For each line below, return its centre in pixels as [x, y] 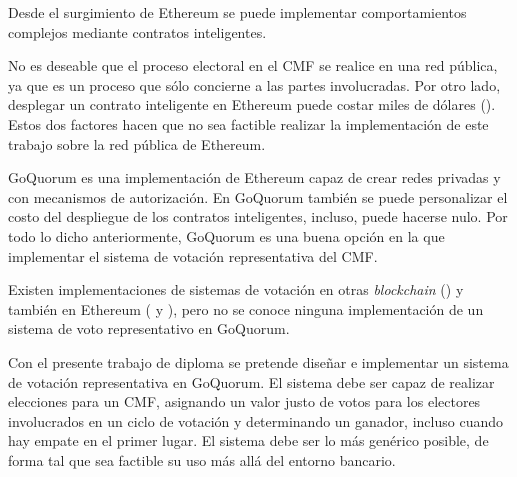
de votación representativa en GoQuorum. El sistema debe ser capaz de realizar [251, 381]
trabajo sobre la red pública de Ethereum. [137, 143]
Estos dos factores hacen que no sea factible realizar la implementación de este [248, 123]
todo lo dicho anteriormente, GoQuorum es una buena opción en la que [226, 235]
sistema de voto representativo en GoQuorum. [149, 328]
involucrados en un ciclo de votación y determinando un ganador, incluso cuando [255, 420]
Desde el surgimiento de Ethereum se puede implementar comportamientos [237, 12]
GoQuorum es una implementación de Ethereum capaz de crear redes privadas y [254, 177]
